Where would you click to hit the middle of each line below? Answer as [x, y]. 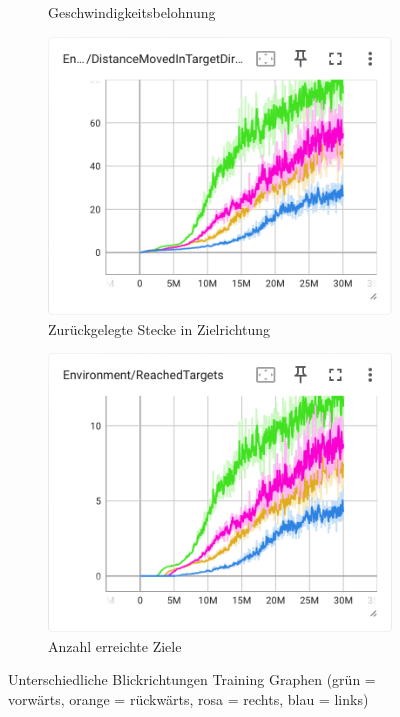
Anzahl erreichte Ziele [115, 645]
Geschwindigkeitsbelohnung [132, 12]
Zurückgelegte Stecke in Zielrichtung [159, 328]
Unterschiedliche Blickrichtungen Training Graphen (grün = [192, 679]
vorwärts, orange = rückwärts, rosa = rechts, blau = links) [188, 698]
